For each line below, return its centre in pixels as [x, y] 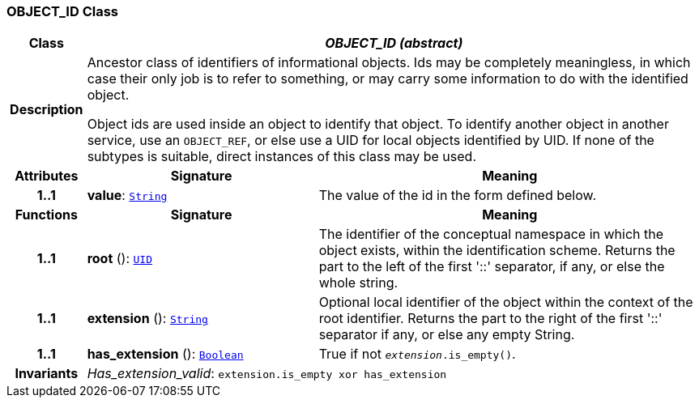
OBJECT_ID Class [63, 11]
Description [47, 110]
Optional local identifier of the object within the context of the [506, 302]
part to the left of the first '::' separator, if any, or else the [492, 267]
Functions [46, 215]
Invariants [47, 374]
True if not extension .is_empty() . [417, 354]
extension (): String [147, 319]
